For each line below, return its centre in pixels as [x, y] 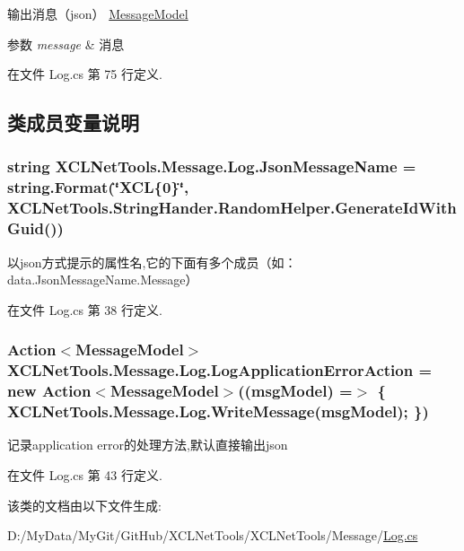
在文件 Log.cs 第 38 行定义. [85, 309]
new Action [49, 391]
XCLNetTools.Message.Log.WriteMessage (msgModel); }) [218, 411]
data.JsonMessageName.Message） [103, 280]
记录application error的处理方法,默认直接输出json [148, 445]
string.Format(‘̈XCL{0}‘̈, [98, 187]
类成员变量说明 [73, 122]
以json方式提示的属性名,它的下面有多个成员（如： [152, 262]
